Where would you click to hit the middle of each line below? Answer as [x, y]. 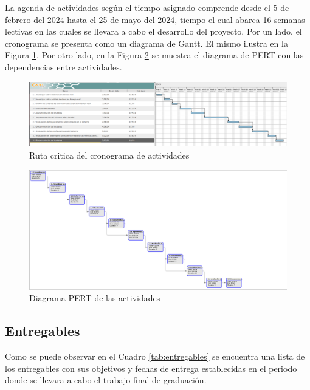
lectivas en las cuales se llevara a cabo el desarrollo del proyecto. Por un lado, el [153, 31]
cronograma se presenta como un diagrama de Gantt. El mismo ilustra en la [146, 43]
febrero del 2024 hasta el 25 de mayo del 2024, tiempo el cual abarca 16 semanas [155, 19]
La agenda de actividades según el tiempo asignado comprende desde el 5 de [147, 7]
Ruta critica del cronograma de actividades [109, 155]
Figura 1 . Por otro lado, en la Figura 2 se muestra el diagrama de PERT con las [154, 55]
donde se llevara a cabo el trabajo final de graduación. [106, 380]
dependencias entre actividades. [64, 67]
